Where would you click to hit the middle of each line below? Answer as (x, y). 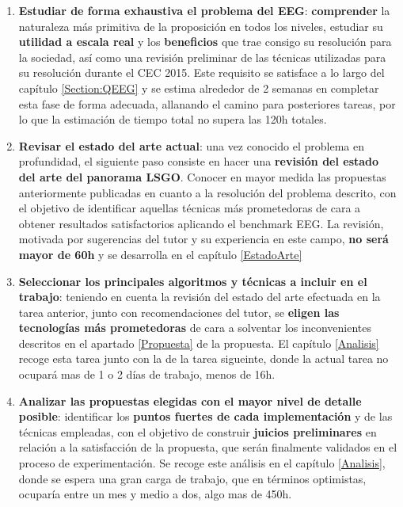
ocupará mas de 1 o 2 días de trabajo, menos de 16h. (147, 374)
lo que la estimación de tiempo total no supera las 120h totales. (173, 119)
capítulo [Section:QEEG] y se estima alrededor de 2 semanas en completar (199, 88)
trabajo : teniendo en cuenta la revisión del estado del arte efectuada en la (200, 297)
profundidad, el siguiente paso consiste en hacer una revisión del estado (199, 161)
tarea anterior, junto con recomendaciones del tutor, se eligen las (179, 312)
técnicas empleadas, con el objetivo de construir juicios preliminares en (198, 431)
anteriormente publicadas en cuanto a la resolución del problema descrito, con (207, 192)
